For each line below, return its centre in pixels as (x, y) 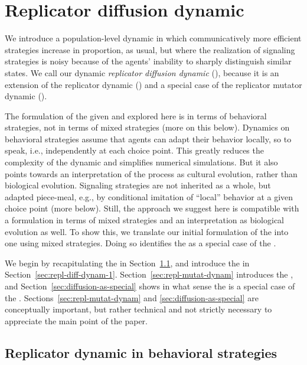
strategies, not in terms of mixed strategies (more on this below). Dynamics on (147, 127)
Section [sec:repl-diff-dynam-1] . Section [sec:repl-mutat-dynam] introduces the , (149, 274)
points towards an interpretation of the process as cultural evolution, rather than (151, 173)
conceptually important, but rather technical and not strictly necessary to (138, 309)
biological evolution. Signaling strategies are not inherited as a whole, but (138, 185)
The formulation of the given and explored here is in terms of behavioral (136, 115)
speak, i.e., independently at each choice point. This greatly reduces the (134, 150)
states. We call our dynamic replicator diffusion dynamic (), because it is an (142, 72)
